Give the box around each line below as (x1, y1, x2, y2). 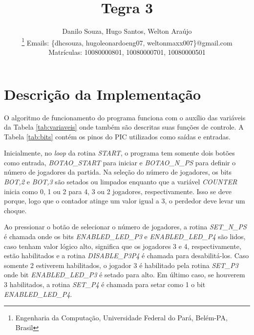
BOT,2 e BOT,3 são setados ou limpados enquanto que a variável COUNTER (4, 177, 237, 187)
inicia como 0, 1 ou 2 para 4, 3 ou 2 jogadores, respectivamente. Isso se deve (4, 186, 232, 196)
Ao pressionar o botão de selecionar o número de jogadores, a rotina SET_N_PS (4, 222, 247, 232)
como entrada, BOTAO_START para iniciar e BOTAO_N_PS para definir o (4, 157, 236, 167)
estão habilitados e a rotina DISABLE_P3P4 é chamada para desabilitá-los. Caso (4, 250, 249, 261)
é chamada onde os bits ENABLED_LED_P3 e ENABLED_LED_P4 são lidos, (4, 231, 246, 242)
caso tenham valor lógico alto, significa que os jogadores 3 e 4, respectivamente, (4, 241, 241, 251)
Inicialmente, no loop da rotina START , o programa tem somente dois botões (4, 148, 235, 158)
